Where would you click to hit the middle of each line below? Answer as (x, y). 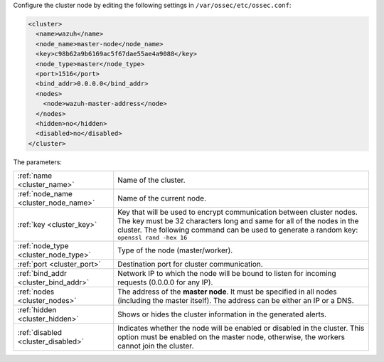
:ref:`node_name (45, 194)
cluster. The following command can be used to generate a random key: (238, 230)
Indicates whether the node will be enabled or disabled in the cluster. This (241, 329)
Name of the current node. (162, 198)
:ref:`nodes (36, 292)
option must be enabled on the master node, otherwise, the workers (231, 337)
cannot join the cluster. (156, 346)
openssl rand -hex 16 (153, 238)
